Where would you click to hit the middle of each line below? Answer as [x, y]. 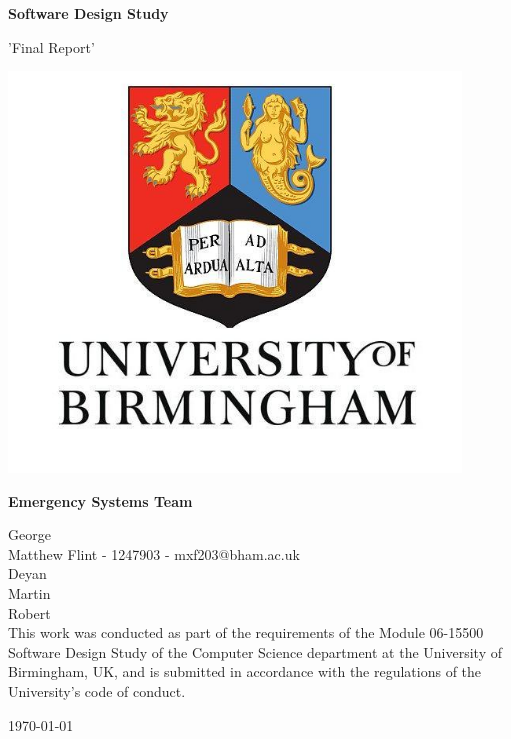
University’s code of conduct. [97, 690]
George [29, 534]
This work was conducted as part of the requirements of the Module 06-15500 [246, 632]
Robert [29, 612]
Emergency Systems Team [100, 500]
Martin [29, 592]
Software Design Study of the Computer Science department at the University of [255, 651]
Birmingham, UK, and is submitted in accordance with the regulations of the [245, 671]
